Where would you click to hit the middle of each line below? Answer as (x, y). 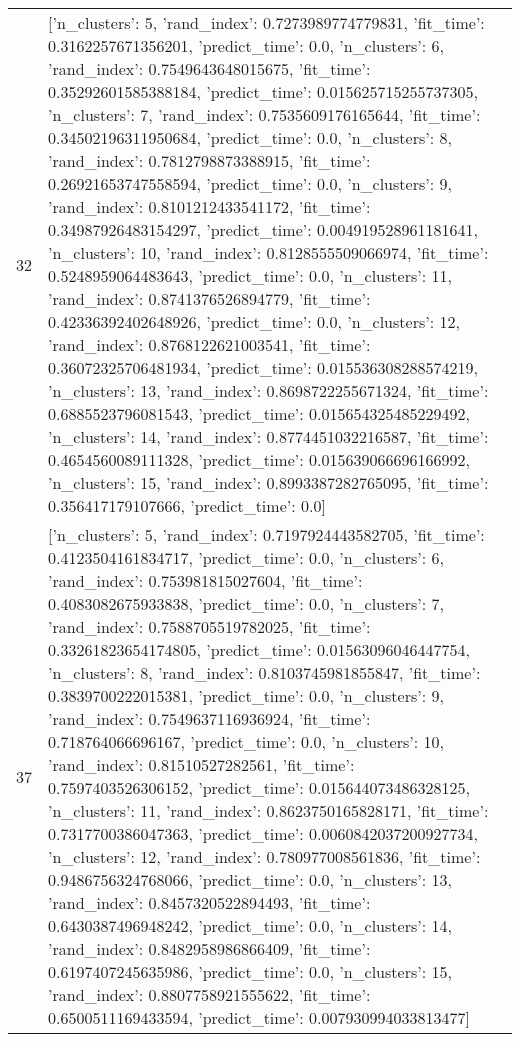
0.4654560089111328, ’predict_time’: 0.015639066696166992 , (259, 459)
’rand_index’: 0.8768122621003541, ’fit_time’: (209, 344)
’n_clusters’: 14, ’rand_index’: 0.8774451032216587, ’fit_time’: (268, 436)
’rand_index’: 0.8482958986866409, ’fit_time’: (209, 948)
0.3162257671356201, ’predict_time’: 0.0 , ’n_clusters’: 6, (246, 45)
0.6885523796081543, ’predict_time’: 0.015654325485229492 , (259, 413)
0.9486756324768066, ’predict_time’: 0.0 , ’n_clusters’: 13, (250, 879)
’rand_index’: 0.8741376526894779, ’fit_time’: (209, 298)
